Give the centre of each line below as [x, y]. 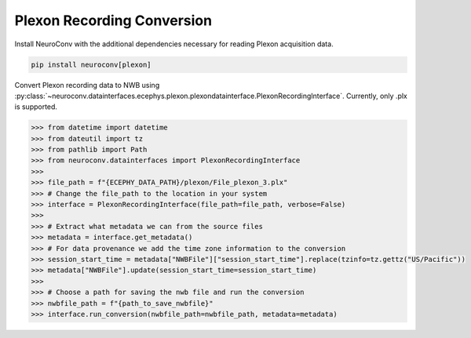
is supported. [36, 107]
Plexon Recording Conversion [113, 20]
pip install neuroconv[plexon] [91, 64]
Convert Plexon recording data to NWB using [87, 85]
